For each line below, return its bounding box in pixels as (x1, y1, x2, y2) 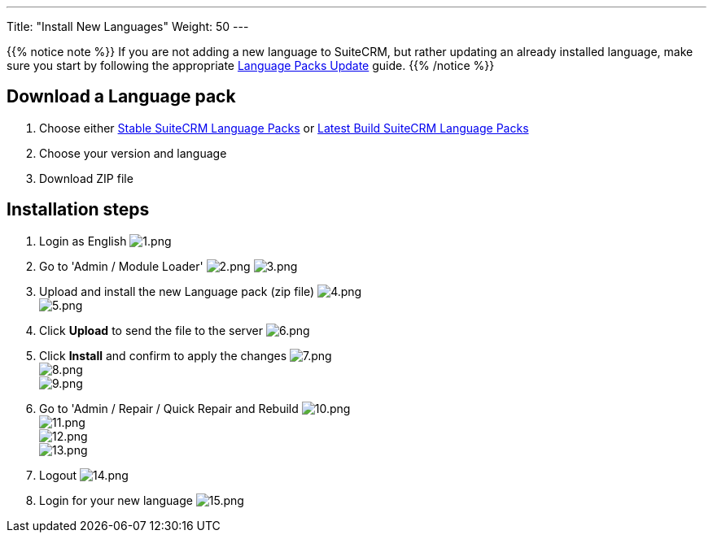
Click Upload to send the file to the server (39, 323, 264, 337)
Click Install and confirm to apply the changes (39, 348, 287, 363)
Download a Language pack (7, 86, 236, 107)
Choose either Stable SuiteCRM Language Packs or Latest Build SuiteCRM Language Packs (39, 120, 529, 135)
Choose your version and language (39, 146, 227, 160)
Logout (39, 467, 77, 482)
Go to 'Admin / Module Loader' (39, 259, 203, 273)
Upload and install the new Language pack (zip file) (39, 284, 315, 298)
